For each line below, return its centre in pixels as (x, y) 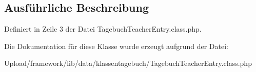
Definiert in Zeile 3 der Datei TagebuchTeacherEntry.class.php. (103, 29)
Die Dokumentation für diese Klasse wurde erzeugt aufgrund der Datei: (116, 46)
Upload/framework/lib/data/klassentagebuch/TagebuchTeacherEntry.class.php (128, 63)
